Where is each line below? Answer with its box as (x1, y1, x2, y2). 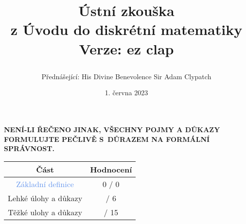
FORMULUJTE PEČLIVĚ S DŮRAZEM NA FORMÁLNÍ (4, 134, 210, 144)
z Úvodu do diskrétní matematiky (10, 19, 243, 39)
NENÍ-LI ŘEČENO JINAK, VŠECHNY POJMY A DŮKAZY (4, 124, 220, 134)
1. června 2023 (105, 87, 148, 98)
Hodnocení (90, 163, 132, 175)
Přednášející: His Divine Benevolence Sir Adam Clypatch (41, 71, 211, 81)
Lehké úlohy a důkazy (8, 192, 83, 204)
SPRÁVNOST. (4, 143, 54, 154)
